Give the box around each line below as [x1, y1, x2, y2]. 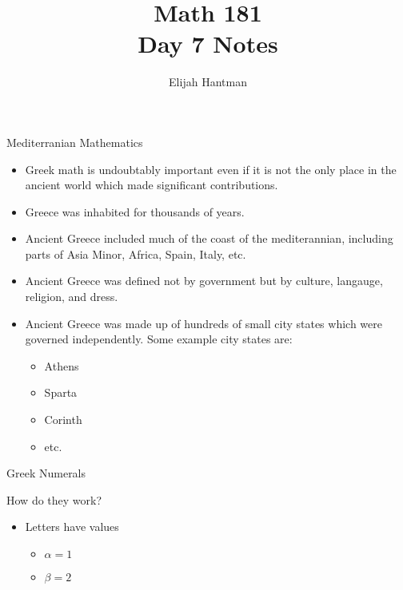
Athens [44, 357, 79, 374]
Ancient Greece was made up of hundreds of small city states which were [25, 315, 382, 331]
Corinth [44, 411, 82, 428]
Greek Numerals [6, 465, 86, 481]
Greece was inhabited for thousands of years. [25, 203, 245, 220]
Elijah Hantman [169, 73, 247, 90]
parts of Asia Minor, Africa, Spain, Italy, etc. [25, 245, 246, 262]
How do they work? [6, 491, 102, 508]
